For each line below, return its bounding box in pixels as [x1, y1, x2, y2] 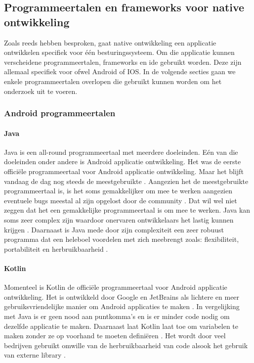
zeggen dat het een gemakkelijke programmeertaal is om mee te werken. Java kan [4, 205, 251, 215]
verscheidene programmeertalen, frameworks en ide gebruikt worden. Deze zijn [4, 56, 242, 67]
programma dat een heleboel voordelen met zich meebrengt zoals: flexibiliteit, [4, 234, 239, 244]
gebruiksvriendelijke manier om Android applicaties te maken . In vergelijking [4, 301, 240, 312]
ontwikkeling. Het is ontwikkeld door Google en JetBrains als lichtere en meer [4, 291, 240, 302]
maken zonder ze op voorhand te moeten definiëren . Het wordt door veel [4, 330, 226, 341]
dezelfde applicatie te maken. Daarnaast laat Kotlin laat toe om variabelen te [4, 320, 238, 331]
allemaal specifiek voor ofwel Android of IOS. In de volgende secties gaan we [4, 66, 236, 77]
